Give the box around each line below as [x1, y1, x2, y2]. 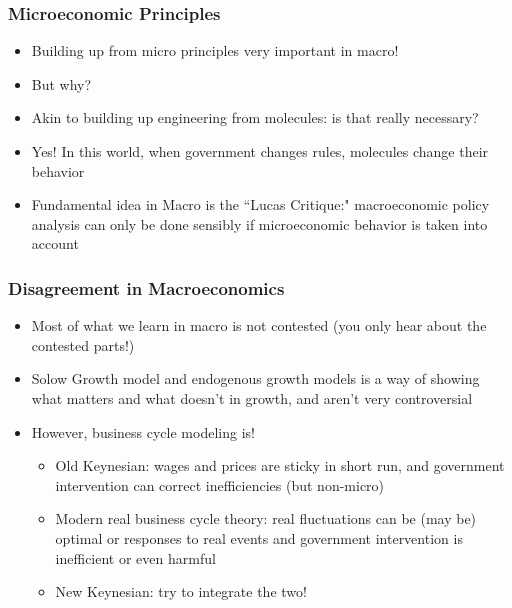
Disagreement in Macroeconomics [8, 275, 285, 300]
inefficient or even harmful [55, 547, 216, 568]
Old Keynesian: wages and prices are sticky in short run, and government [55, 455, 505, 476]
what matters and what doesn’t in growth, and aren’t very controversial [31, 387, 473, 408]
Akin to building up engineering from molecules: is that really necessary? [31, 107, 479, 128]
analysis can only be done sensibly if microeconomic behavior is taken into [31, 213, 488, 234]
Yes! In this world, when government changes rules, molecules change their [31, 141, 489, 161]
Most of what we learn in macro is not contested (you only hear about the [31, 315, 487, 336]
